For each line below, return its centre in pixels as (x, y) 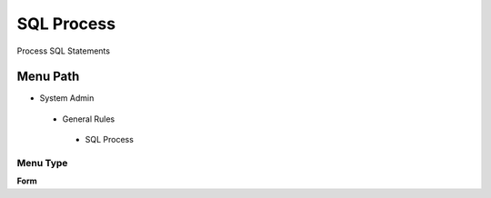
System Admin (67, 98)
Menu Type (42, 163)
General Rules (89, 119)
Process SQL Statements (64, 51)
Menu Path (48, 77)
